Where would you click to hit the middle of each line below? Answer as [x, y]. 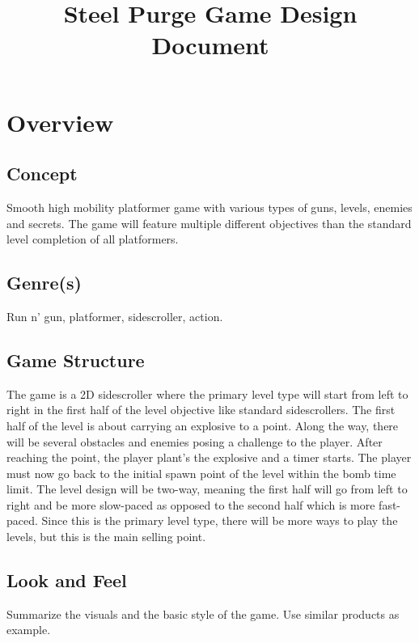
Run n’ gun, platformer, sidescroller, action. [115, 316]
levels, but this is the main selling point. [106, 537]
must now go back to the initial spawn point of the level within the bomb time [201, 473]
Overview [60, 122]
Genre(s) [44, 283]
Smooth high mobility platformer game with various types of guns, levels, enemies [209, 207]
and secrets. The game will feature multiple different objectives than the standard [209, 223]
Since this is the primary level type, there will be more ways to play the [220, 520]
